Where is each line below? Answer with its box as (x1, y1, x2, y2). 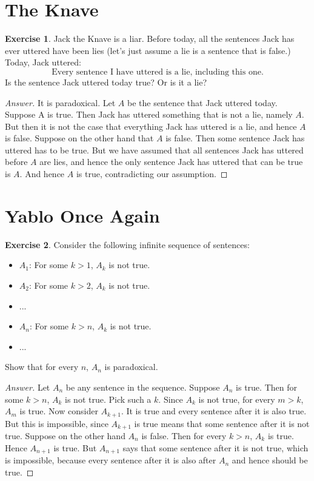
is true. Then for (236, 380, 297, 393)
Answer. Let (5, 380, 50, 393)
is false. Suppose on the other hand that (5, 132, 154, 144)
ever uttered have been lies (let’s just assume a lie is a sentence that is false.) (5, 44, 291, 56)
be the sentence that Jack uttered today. (127, 96, 278, 109)
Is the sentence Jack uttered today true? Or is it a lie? (5, 75, 207, 88)
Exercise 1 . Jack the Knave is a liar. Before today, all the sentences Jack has (5, 32, 295, 45)
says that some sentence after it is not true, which (122, 441, 309, 454)
